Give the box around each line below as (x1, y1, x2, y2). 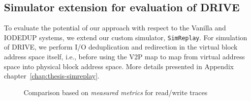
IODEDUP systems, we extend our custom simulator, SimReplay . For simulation (4, 32, 248, 42)
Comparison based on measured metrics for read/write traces (24, 87, 208, 97)
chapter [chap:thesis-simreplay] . (4, 71, 100, 81)
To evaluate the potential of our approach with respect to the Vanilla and (4, 23, 226, 33)
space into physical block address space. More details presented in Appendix (4, 61, 234, 71)
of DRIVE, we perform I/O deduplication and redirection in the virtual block (4, 42, 238, 52)
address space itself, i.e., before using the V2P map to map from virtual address (4, 51, 245, 62)
